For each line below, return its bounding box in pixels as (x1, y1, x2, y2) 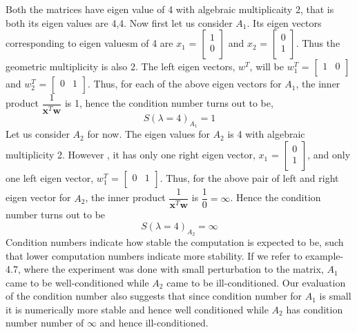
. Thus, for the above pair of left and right (160, 171, 339, 185)
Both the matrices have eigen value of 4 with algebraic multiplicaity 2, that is (6, 2, 334, 16)
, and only (307, 147, 351, 162)
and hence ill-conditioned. (99, 315, 209, 330)
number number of (6, 315, 84, 330)
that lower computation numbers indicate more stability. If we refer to (6, 248, 302, 262)
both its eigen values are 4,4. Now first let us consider (6, 15, 233, 30)
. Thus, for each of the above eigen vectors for (88, 76, 282, 91)
